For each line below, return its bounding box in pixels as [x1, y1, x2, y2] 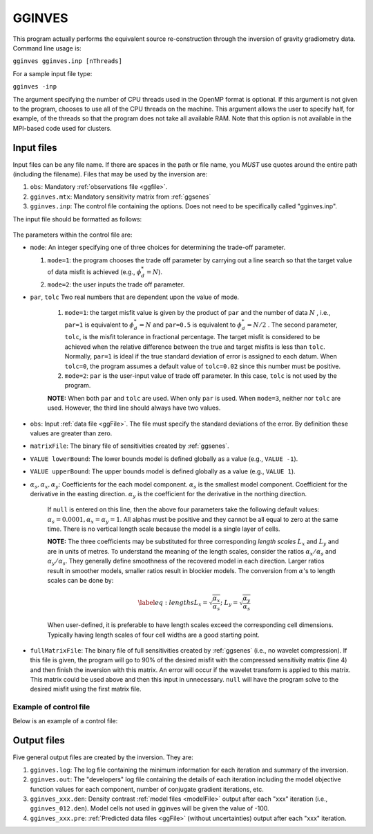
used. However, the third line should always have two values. [47, 404, 221, 412]
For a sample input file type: [12, 69, 93, 78]
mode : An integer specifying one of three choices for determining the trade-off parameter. [30, 243, 286, 252]
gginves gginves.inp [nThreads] [12, 57, 122, 65]
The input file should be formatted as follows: [12, 215, 142, 223]
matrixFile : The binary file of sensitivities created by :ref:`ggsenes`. [30, 442, 229, 450]
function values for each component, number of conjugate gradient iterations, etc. [30, 785, 264, 793]
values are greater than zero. [30, 429, 113, 437]
